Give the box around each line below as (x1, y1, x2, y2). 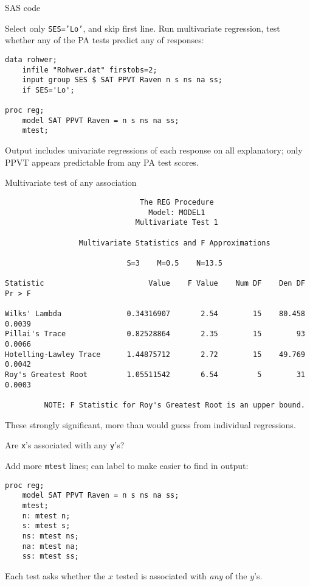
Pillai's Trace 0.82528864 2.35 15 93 (5, 330, 305, 339)
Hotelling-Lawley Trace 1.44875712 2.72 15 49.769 (5, 350, 305, 359)
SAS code (5, 1, 41, 13)
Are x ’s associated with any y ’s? (5, 439, 125, 451)
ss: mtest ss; (22, 552, 79, 561)
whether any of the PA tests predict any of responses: (5, 34, 204, 46)
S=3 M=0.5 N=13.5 (126, 258, 222, 267)
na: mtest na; (22, 542, 79, 551)
